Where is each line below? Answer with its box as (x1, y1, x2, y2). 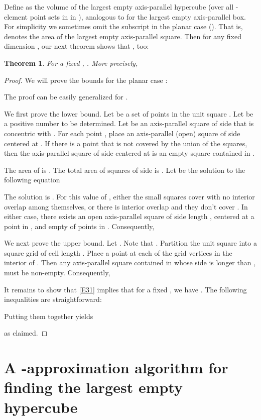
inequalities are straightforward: (4, 294, 102, 304)
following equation (4, 174, 60, 185)
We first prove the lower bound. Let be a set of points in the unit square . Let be (4, 108, 253, 119)
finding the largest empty (4, 377, 183, 397)
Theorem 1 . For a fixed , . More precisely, (4, 57, 138, 68)
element (4, 11, 28, 22)
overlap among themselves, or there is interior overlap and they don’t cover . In (4, 201, 248, 212)
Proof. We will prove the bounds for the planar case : (4, 74, 168, 85)
